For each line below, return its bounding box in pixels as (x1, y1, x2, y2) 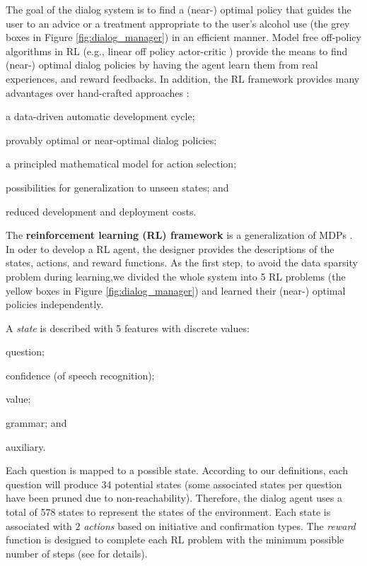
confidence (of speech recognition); (6, 367, 155, 382)
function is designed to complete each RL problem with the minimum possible (6, 532, 344, 547)
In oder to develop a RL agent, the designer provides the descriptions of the (6, 241, 334, 256)
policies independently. (6, 297, 104, 312)
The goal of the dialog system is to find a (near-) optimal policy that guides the (6, 2, 351, 16)
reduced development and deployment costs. (6, 204, 197, 218)
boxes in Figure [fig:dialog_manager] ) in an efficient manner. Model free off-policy (6, 30, 361, 45)
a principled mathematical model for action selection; (6, 156, 237, 171)
